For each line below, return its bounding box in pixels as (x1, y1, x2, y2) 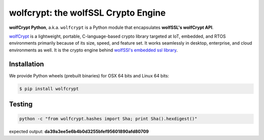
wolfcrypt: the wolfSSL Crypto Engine (9, 7, 166, 18)
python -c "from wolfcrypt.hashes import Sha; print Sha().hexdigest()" (19, 116, 198, 122)
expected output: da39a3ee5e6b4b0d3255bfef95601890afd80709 (9, 129, 149, 135)
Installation (9, 60, 44, 68)
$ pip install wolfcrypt (19, 86, 79, 92)
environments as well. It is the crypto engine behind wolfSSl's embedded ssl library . (9, 47, 178, 53)
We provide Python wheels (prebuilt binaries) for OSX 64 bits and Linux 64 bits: (9, 72, 170, 78)
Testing (9, 100, 33, 109)
